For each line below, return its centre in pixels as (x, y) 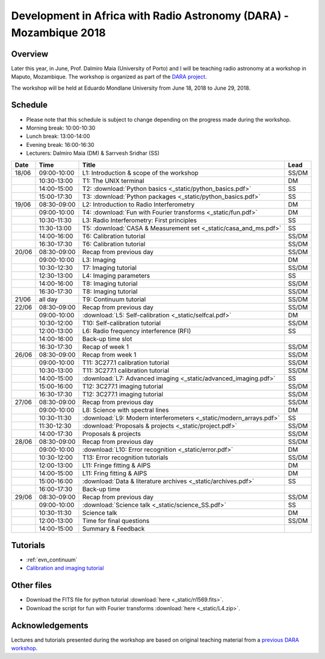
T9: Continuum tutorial (114, 299)
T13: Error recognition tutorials (125, 457)
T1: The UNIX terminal (113, 181)
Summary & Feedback (113, 528)
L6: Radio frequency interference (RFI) (137, 331)
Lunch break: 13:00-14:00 (58, 136)
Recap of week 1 (106, 346)
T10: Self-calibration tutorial (122, 323)
